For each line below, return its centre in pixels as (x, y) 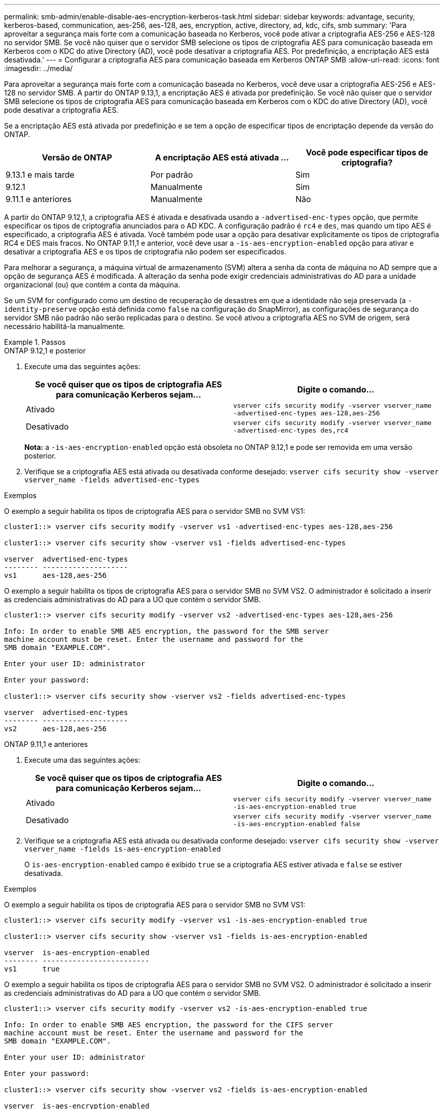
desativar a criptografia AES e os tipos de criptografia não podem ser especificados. (145, 252)
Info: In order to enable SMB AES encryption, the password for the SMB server (166, 631)
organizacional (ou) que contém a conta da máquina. (92, 285)
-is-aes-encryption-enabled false (297, 824)
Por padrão (172, 175)
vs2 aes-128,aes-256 (55, 729)
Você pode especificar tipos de (367, 152)
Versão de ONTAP (77, 157)
